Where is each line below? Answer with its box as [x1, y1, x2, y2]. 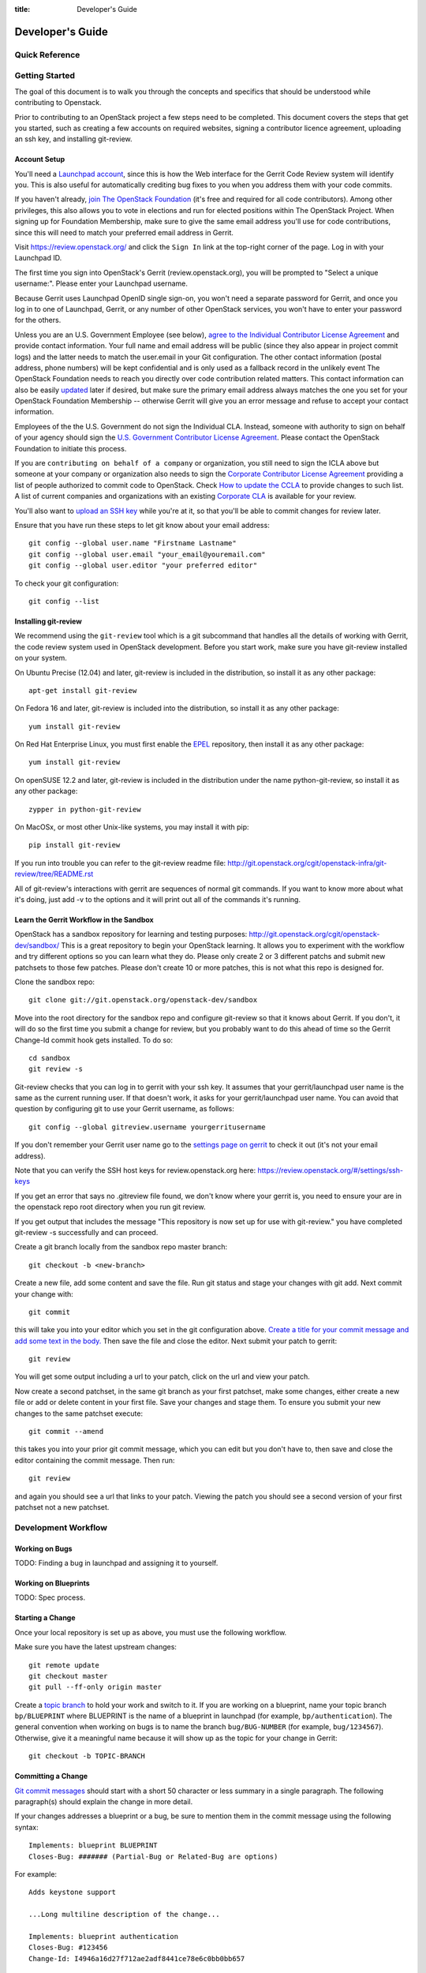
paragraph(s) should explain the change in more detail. [14, 1797, 193, 1806]
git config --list [28, 597, 100, 605]
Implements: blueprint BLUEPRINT [28, 1841, 158, 1850]
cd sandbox [28, 1054, 71, 1062]
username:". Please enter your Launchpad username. [14, 279, 189, 288]
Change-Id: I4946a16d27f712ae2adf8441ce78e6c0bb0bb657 [28, 1954, 245, 1963]
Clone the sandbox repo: [14, 977, 95, 986]
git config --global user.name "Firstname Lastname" [28, 539, 237, 548]
